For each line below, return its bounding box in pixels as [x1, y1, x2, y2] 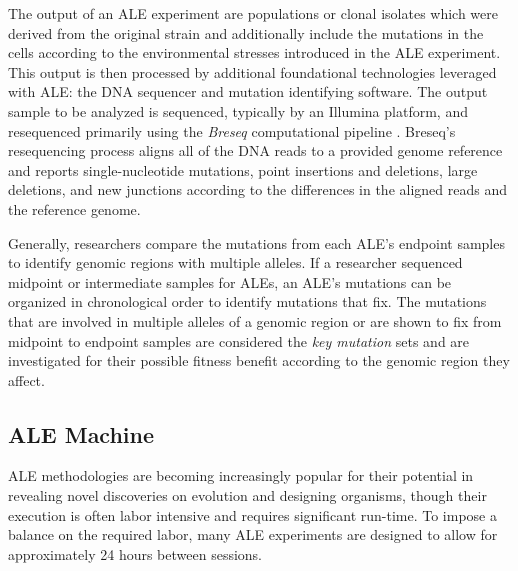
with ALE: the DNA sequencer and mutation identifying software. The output [8, 81, 488, 102]
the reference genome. [8, 198, 141, 219]
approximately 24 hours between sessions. [8, 543, 263, 564]
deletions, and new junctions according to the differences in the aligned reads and [8, 179, 507, 200]
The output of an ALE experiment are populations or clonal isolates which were [8, 3, 498, 23]
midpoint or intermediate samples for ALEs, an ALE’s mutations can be [8, 271, 452, 292]
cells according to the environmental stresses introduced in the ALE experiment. [8, 42, 501, 63]
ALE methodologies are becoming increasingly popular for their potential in [8, 465, 474, 486]
